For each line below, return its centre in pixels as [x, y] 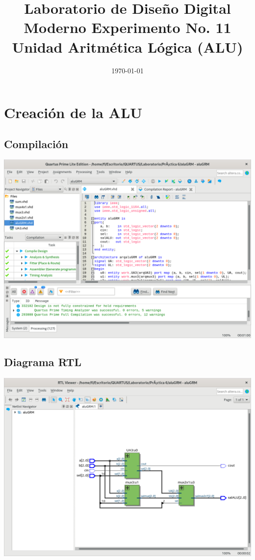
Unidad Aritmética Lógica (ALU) [127, 47]
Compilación [36, 143]
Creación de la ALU [73, 112]
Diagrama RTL [43, 361]
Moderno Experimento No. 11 [127, 27]
